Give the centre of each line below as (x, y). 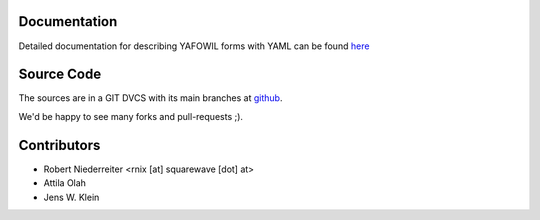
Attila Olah (65, 183)
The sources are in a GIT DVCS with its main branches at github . (150, 98)
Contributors (59, 145)
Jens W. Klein (71, 197)
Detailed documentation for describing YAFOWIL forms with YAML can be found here (194, 46)
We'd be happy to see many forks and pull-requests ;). (131, 116)
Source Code (60, 74)
